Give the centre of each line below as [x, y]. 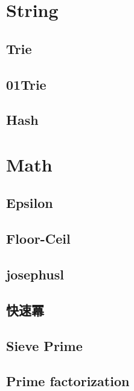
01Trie [26, 84]
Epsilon [30, 203]
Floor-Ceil [38, 239]
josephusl [35, 274]
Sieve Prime [44, 345]
